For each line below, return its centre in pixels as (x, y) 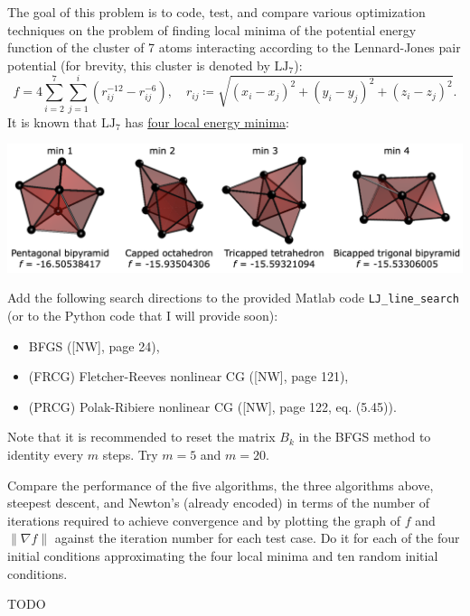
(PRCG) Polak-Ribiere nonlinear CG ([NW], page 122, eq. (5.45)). (212, 406)
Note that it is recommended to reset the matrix (141, 437)
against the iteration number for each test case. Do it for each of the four (257, 538)
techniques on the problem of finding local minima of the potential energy (212, 29)
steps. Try (130, 455)
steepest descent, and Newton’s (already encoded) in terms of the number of (219, 503)
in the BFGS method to (365, 437)
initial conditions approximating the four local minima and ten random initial (223, 556)
